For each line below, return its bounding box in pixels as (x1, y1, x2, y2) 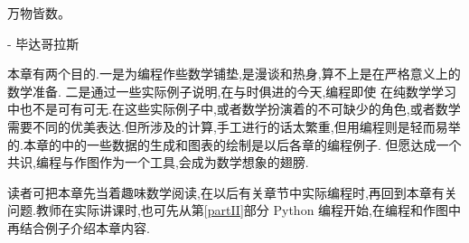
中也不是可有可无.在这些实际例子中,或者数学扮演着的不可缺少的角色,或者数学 (7, 99, 461, 118)
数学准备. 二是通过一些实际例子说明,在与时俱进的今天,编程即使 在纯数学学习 (7, 81, 456, 100)
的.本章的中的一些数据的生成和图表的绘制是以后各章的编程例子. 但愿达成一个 (7, 135, 462, 154)
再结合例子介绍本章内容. (7, 218, 150, 237)
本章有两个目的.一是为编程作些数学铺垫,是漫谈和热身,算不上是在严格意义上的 (7, 64, 461, 83)
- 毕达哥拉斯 (7, 33, 80, 52)
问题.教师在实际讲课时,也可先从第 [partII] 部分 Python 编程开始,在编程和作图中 (7, 201, 461, 220)
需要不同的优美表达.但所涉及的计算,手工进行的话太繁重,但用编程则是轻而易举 (7, 117, 461, 136)
